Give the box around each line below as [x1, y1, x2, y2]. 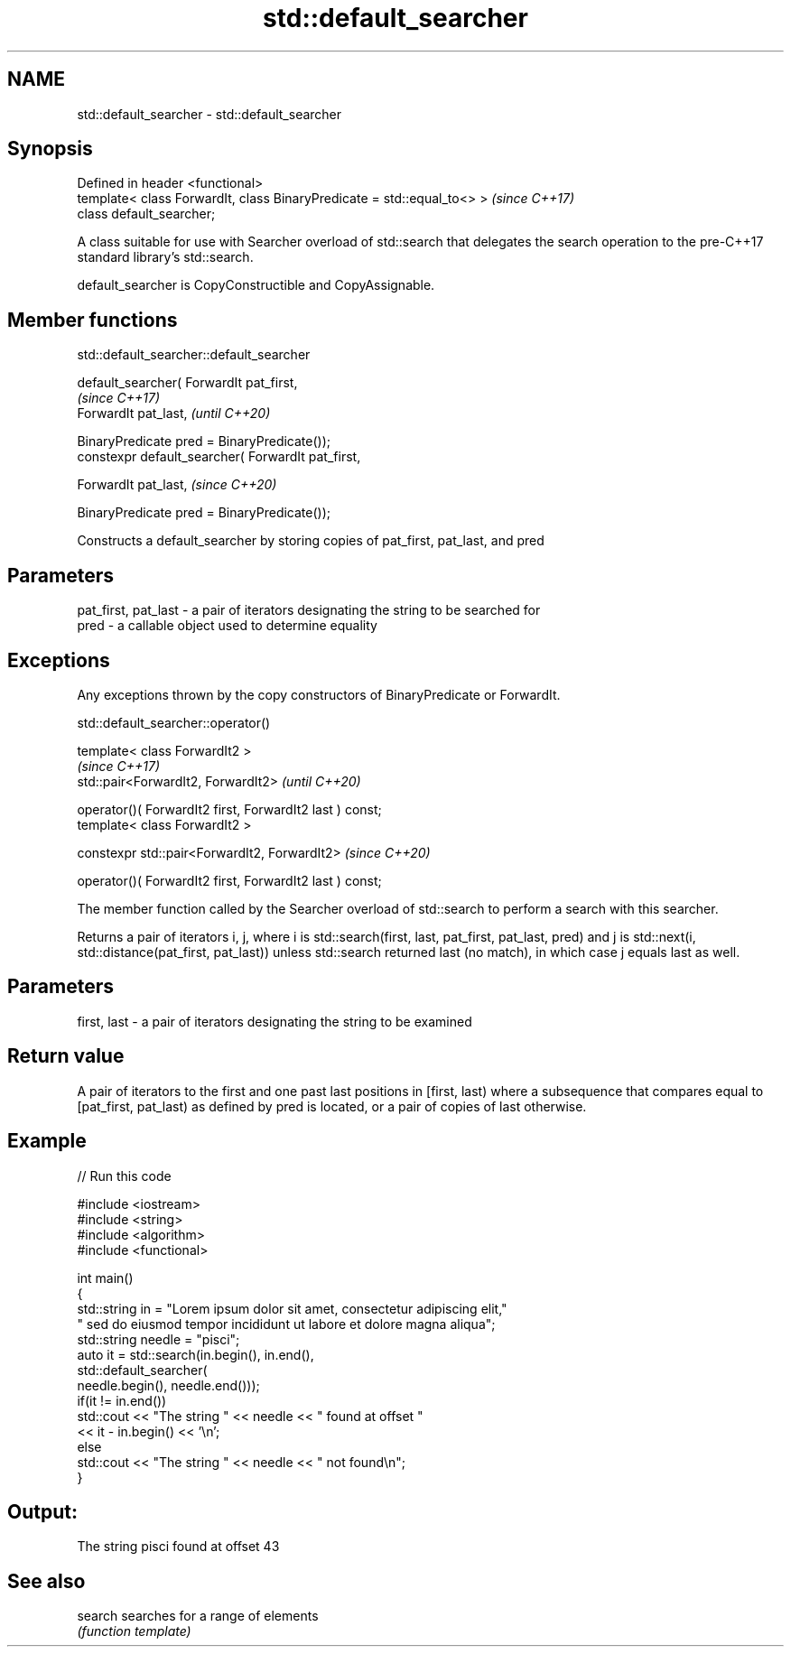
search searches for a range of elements [77, 1608, 319, 1624]
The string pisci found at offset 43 [77, 1538, 280, 1555]
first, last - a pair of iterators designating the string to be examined [77, 1013, 472, 1029]
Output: [7, 1500, 78, 1523]
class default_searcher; [77, 206, 216, 222]
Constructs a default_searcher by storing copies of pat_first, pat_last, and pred [77, 533, 544, 549]
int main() [77, 1269, 134, 1286]
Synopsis [7, 137, 93, 161]
